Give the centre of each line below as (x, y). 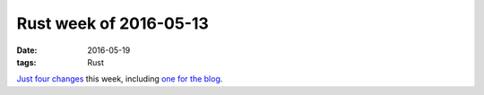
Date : (27, 50)
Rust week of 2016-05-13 (113, 23)
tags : (26, 62)
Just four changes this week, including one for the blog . (120, 79)
